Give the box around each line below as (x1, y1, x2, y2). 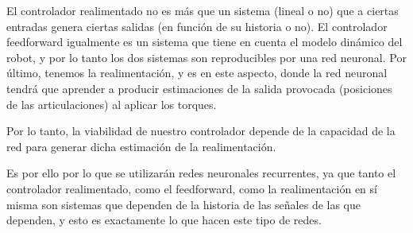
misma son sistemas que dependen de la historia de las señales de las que (6, 196, 361, 212)
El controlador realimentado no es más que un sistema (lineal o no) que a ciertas (6, 2, 399, 18)
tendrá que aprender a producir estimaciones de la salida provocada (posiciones (6, 80, 392, 96)
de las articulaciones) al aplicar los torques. (6, 95, 217, 112)
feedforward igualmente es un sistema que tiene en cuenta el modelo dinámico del (6, 33, 403, 50)
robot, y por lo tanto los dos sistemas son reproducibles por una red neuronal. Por (6, 49, 407, 65)
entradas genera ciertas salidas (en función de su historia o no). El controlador (6, 17, 388, 34)
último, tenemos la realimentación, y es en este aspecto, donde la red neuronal (6, 64, 388, 81)
